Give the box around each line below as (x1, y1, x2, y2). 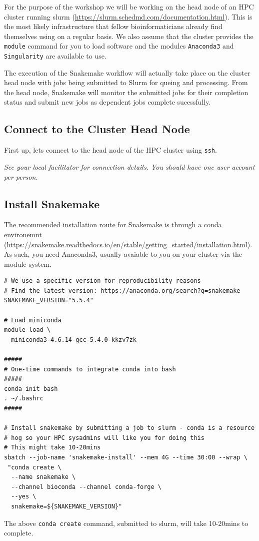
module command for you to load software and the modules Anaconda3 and (4, 41, 234, 51)
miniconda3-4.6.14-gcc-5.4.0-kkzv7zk (11, 336, 136, 343)
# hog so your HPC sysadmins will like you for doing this (4, 434, 204, 441)
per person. (4, 171, 38, 182)
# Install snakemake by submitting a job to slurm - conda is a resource (4, 424, 255, 432)
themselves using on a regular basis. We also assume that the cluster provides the (4, 31, 253, 41)
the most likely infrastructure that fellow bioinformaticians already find (4, 21, 222, 32)
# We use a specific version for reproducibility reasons (4, 277, 201, 285)
